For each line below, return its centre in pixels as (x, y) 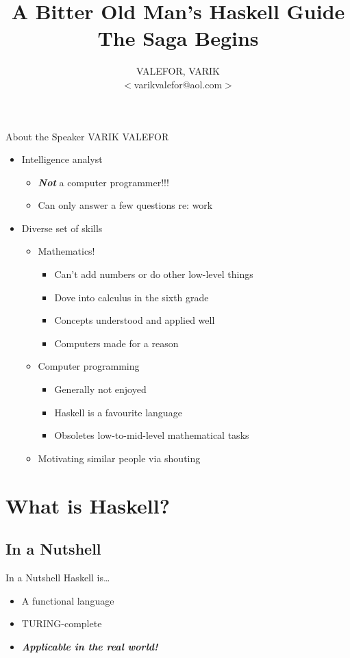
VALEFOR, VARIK (178, 71)
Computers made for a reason (116, 343)
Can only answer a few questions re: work (125, 205)
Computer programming (89, 366)
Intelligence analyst (62, 159)
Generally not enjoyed (100, 389)
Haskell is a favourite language (118, 412)
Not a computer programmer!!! (103, 182)
